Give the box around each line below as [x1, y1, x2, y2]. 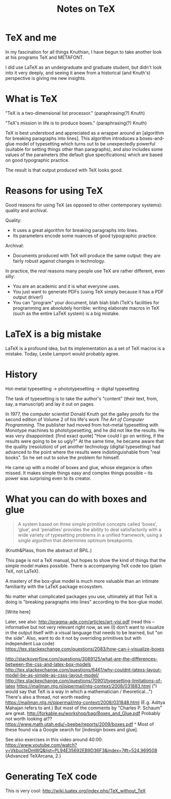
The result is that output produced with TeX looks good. [5, 167, 123, 173]
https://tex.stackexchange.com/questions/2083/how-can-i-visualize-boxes [5, 646, 165, 652]
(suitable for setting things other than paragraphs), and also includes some [5, 146, 163, 152]
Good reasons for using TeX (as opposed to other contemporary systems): [5, 202, 163, 208]
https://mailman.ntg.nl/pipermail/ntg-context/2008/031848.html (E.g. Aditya [5, 699, 165, 705]
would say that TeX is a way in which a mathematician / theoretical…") [5, 688, 153, 695]
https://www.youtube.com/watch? [5, 742, 77, 748]
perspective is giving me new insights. [5, 75, 86, 81]
